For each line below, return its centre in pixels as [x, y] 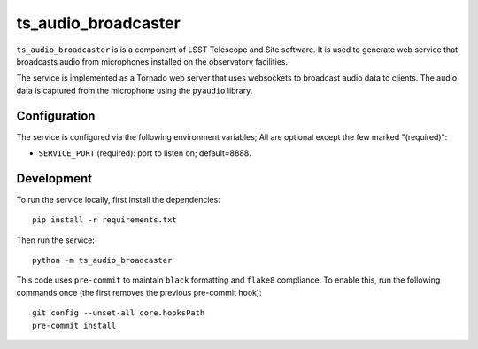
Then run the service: [55, 240]
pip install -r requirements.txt [104, 220]
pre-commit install [74, 325]
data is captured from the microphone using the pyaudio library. [135, 90]
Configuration [56, 116]
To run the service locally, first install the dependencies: [118, 199]
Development [54, 178]
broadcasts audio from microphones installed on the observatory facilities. [152, 61]
